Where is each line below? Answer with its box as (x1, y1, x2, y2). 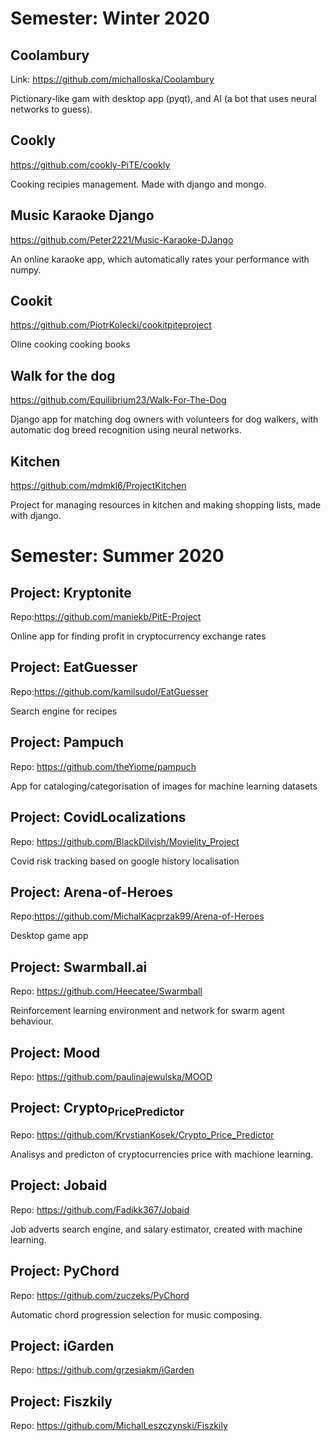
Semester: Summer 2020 (10, 545, 225, 567)
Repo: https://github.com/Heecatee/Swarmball (10, 985, 203, 997)
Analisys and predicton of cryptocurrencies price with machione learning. (10, 1148, 314, 1160)
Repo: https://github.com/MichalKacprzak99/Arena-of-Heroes (10, 910, 265, 922)
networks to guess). (10, 103, 93, 115)
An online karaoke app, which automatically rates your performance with (10, 253, 310, 265)
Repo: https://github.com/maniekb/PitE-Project (10, 611, 202, 623)
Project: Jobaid (10, 1177, 108, 1194)
